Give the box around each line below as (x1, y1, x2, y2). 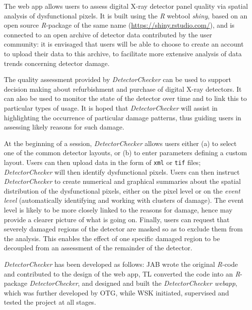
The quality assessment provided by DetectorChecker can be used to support (4, 74, 231, 84)
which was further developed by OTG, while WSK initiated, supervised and (4, 287, 229, 297)
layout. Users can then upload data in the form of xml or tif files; (4, 157, 201, 167)
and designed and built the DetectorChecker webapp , (82, 278, 237, 288)
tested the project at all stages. (4, 297, 96, 307)
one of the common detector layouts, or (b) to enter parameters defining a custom (4, 147, 247, 158)
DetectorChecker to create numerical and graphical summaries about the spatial (4, 176, 241, 186)
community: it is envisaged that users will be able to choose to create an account (4, 39, 244, 49)
